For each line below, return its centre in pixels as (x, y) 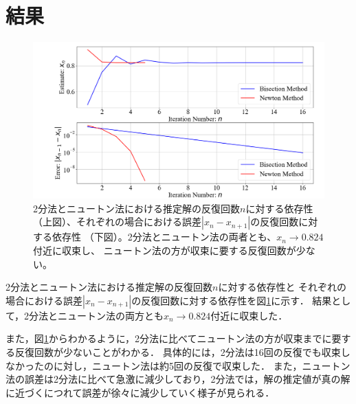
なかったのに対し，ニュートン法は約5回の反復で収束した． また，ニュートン (178, 365)
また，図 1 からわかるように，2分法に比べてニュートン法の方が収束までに (169, 338)
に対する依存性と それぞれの (282, 287)
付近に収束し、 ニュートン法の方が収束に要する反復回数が (165, 250)
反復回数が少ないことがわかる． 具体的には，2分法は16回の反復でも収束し (182, 352)
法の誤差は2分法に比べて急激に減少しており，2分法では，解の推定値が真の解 (178, 379)
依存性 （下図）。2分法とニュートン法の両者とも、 (164, 237)
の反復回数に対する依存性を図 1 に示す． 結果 (232, 300)
